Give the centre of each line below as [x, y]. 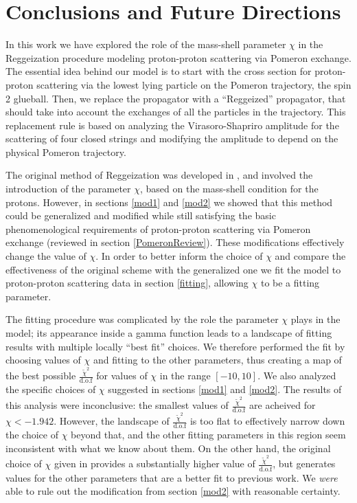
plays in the [315, 319]
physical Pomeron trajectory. [66, 152]
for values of [122, 376]
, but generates [304, 463]
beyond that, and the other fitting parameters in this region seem [208, 435]
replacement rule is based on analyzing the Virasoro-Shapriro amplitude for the [172, 125]
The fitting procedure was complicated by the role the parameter [142, 319]
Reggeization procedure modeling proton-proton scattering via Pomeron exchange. [178, 57]
